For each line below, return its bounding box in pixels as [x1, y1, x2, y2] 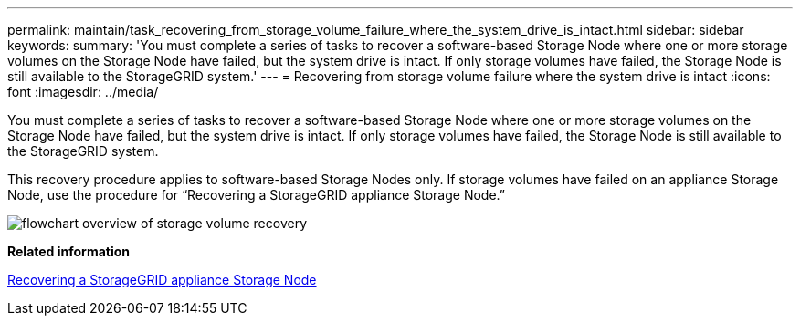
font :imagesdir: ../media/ [7, 84, 159, 99]
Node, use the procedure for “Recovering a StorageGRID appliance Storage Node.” [7, 187, 505, 203]
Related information [7, 244, 131, 259]
